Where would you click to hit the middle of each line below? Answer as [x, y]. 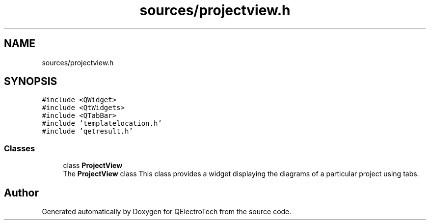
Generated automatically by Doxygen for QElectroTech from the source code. [167, 212]
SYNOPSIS [31, 82]
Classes [20, 148]
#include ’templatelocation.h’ [102, 124]
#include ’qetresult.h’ [87, 131]
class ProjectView [93, 166]
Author [21, 193]
